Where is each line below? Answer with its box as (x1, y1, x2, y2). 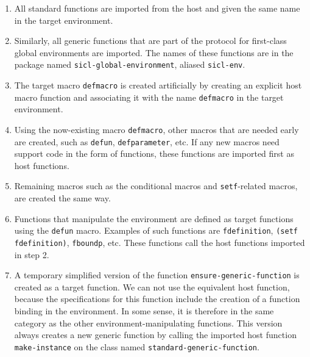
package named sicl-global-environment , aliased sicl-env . (14, 58, 245, 71)
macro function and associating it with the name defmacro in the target (14, 90, 284, 103)
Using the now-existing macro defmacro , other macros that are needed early (14, 123, 299, 135)
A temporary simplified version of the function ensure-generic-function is (14, 269, 300, 281)
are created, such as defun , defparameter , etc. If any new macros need (14, 135, 280, 148)
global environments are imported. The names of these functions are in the (14, 46, 294, 59)
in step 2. (14, 248, 49, 261)
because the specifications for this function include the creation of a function (14, 292, 300, 305)
